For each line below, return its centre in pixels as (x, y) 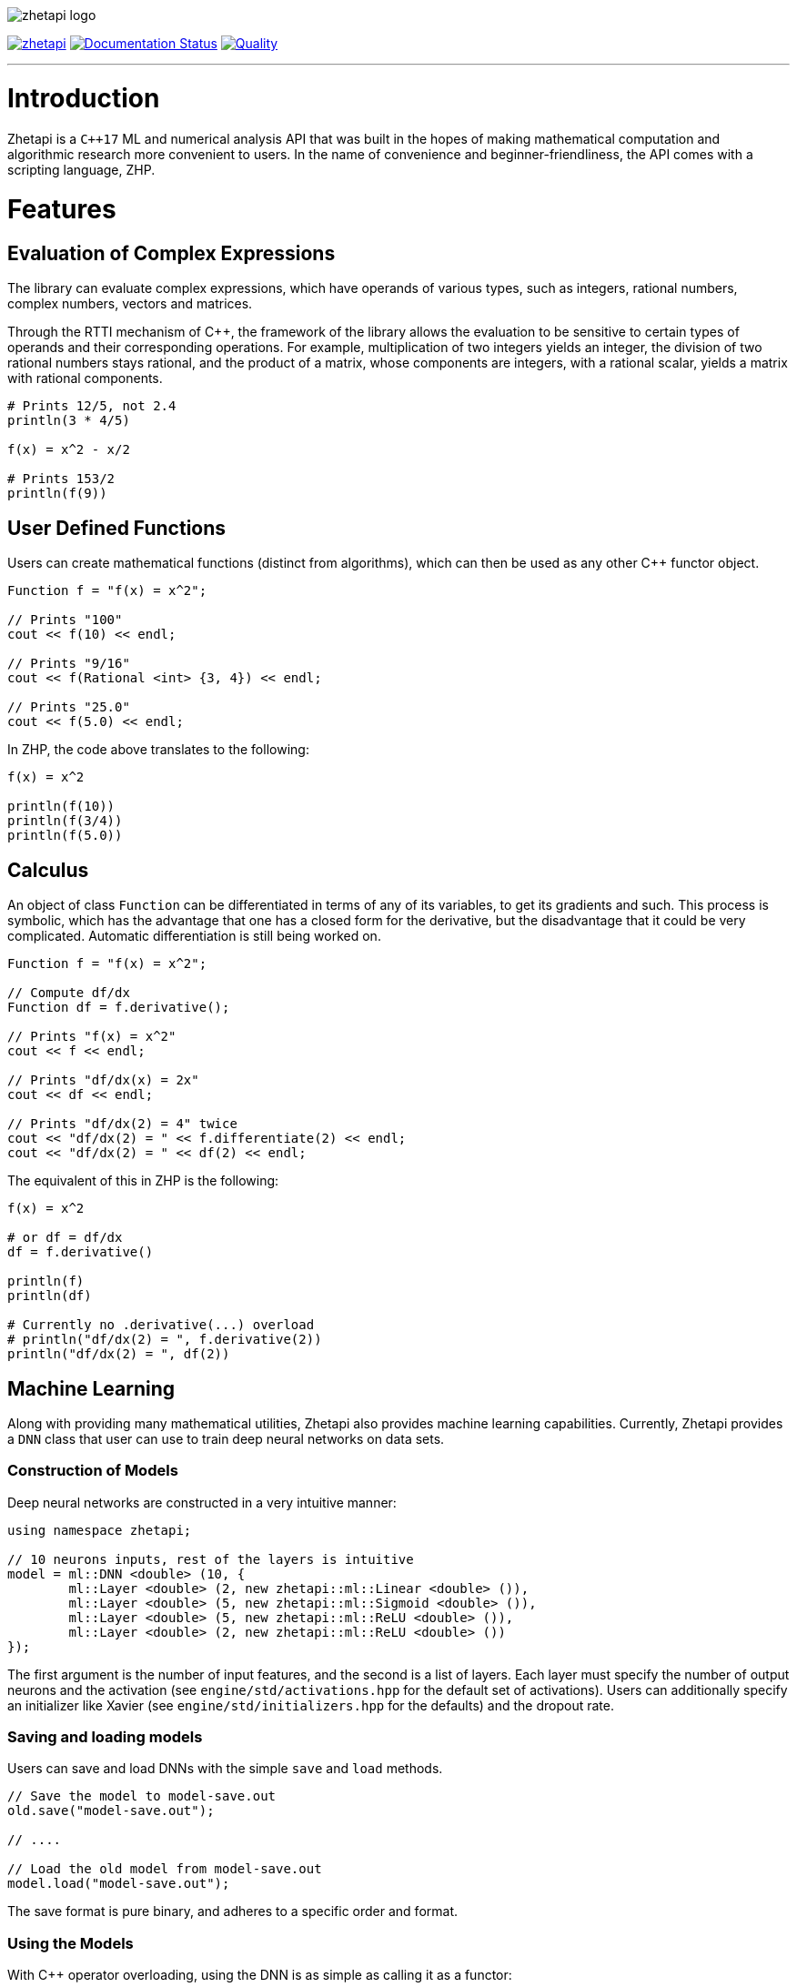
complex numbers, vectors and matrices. (130, 304)
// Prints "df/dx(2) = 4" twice (122, 1124)
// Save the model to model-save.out (142, 1796)
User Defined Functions (117, 528)
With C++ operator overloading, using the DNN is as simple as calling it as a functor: (260, 1975)
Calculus (48, 870)
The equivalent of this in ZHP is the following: (143, 1181)
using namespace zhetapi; (100, 1530)
